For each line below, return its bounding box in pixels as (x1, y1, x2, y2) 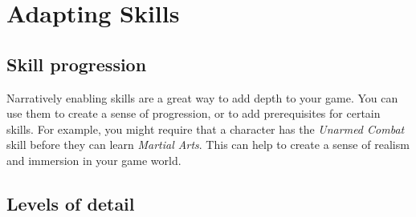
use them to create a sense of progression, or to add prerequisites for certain (6, 105, 381, 122)
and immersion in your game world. (6, 151, 181, 168)
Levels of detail (6, 191, 135, 215)
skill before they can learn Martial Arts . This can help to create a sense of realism (6, 136, 410, 153)
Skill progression (6, 51, 147, 76)
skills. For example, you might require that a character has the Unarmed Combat (6, 120, 405, 137)
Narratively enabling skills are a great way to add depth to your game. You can (6, 89, 398, 106)
